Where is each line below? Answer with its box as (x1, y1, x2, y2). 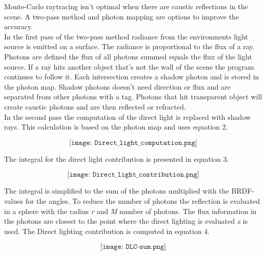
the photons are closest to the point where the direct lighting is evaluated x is (4, 216, 248, 226)
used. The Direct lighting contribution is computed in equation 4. (4, 225, 210, 236)
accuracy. (4, 21, 33, 32)
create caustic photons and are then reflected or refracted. (4, 101, 186, 112)
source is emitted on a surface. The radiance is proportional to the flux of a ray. (4, 41, 255, 52)
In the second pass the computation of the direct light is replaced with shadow (4, 111, 251, 122)
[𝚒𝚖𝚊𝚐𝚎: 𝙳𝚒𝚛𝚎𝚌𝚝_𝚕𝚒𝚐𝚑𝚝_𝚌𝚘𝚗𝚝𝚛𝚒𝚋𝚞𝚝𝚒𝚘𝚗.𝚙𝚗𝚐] (67, 171, 199, 179)
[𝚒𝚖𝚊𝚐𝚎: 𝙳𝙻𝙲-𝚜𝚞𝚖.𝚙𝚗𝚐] (100, 243, 166, 251)
